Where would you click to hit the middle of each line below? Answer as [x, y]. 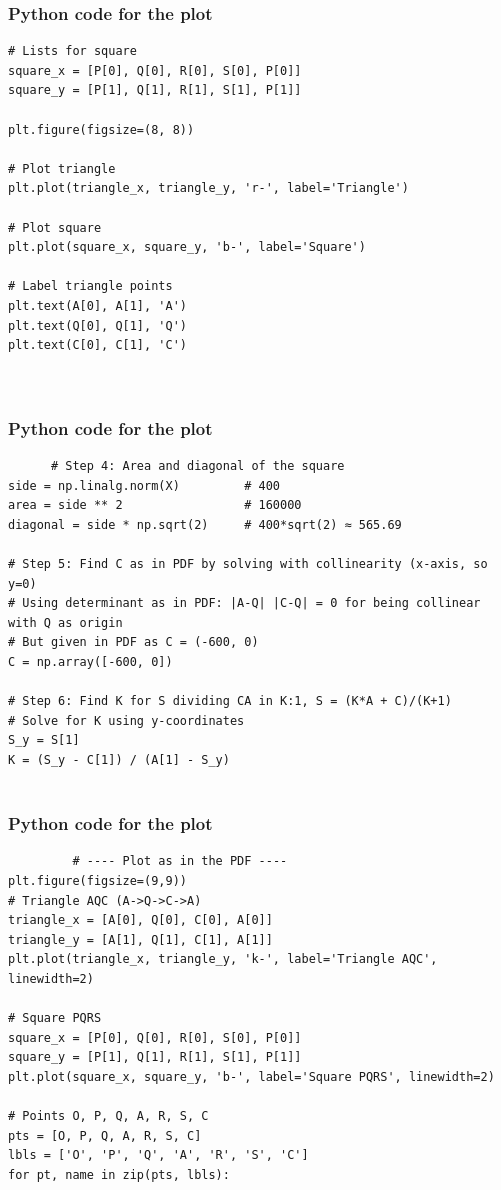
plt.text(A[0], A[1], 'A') [97, 305]
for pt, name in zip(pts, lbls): [119, 1174]
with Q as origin [65, 622]
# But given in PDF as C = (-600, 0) [133, 642]
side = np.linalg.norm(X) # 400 [144, 485]
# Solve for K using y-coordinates [126, 720]
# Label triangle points [90, 286]
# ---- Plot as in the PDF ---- [180, 861]
